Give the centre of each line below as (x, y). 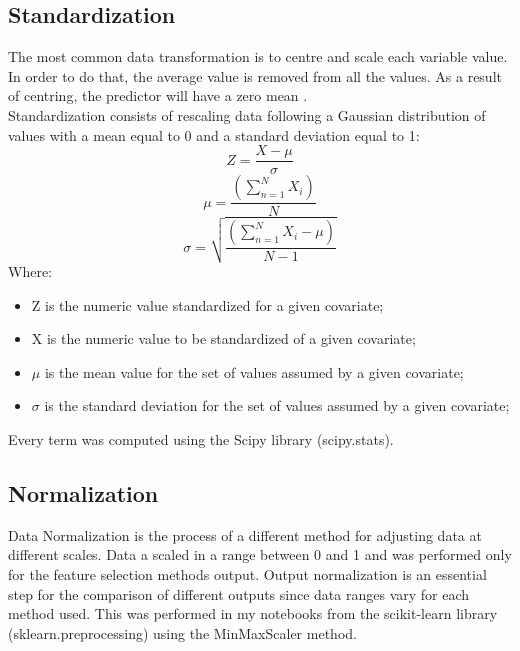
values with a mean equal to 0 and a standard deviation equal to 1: (214, 134)
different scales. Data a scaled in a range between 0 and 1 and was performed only (260, 554)
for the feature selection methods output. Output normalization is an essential (247, 573)
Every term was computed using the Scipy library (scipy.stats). (201, 438)
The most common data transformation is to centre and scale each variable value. (258, 56)
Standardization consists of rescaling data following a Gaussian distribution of (247, 114)
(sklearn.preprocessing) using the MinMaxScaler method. (182, 632)
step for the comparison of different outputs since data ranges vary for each (239, 593)
